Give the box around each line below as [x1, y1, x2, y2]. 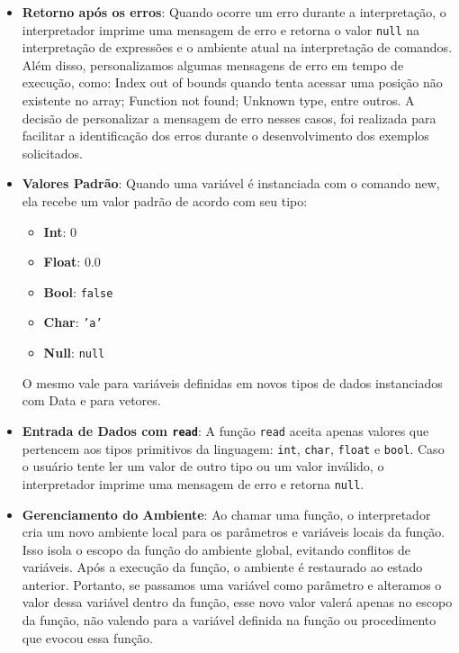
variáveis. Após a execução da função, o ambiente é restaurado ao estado [22, 558, 423, 576]
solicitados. [22, 143, 83, 162]
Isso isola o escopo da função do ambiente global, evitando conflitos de [22, 540, 411, 558]
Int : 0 [43, 222, 77, 240]
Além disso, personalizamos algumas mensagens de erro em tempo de [22, 55, 404, 74]
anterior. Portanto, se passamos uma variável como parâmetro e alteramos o [22, 575, 442, 594]
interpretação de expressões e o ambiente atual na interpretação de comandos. [22, 38, 453, 57]
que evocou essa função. [22, 628, 153, 647]
